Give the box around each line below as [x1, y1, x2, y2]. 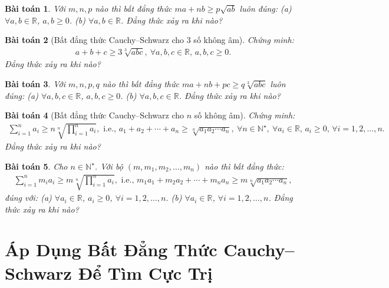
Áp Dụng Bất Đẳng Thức [5, 237, 217, 261]
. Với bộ [94, 160, 123, 172]
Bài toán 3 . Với [5, 77, 65, 90]
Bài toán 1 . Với [5, 2, 65, 14]
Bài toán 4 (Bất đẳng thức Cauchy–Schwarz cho [5, 109, 184, 121]
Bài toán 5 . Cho [5, 160, 68, 172]
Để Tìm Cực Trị [78, 260, 213, 284]
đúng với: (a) [5, 191, 52, 204]
